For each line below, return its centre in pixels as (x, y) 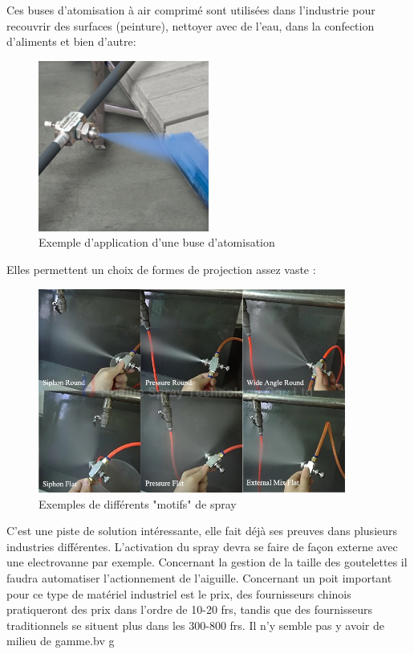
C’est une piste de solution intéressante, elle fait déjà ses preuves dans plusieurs (202, 531)
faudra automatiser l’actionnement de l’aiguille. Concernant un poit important (199, 577)
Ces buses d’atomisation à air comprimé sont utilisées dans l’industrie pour (191, 10)
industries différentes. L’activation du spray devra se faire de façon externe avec (202, 546)
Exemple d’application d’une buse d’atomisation (157, 242)
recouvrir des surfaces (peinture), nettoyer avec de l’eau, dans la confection (191, 25)
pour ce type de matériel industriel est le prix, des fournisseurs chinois (179, 593)
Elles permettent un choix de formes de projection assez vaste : (161, 269)
